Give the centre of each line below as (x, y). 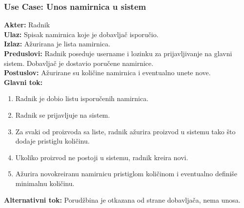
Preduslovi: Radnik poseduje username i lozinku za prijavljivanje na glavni (118, 53)
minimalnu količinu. (45, 183)
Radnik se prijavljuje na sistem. (63, 114)
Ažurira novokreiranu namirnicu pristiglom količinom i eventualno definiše (126, 174)
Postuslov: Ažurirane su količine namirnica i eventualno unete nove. (107, 73)
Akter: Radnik (27, 25)
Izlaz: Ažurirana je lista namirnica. (57, 44)
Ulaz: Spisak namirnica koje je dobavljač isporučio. (81, 34)
